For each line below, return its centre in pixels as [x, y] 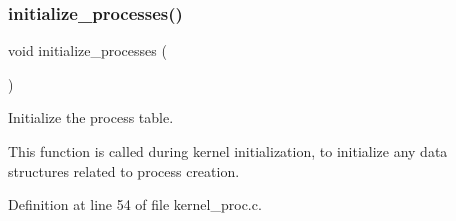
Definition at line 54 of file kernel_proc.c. [135, 204]
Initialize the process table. [91, 117]
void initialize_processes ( [87, 50]
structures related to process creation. [124, 170]
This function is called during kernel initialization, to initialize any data [228, 151]
